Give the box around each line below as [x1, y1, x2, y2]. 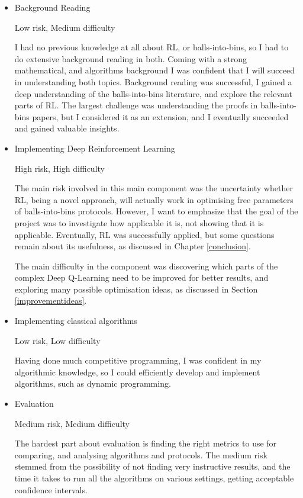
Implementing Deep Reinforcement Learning [14, 142, 175, 154]
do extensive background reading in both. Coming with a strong [14, 52, 247, 65]
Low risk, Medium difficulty [14, 21, 115, 33]
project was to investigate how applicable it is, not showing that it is [14, 216, 264, 229]
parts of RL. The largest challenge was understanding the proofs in [14, 99, 258, 111]
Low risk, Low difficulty [14, 334, 101, 346]
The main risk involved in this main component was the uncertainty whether [14, 182, 293, 194]
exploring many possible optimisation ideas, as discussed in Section [14, 282, 258, 295]
